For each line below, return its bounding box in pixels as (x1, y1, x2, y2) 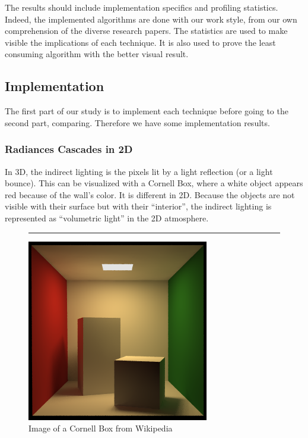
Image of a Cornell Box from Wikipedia (28, 422, 173, 434)
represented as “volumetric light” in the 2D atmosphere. (5, 211, 209, 224)
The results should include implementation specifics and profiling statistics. (5, 1, 278, 13)
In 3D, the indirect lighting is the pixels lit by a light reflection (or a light (5, 165, 273, 177)
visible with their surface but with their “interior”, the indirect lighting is (5, 200, 272, 212)
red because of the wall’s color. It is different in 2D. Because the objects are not (5, 188, 295, 201)
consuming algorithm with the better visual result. (5, 48, 189, 60)
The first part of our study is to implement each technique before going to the (5, 105, 288, 117)
